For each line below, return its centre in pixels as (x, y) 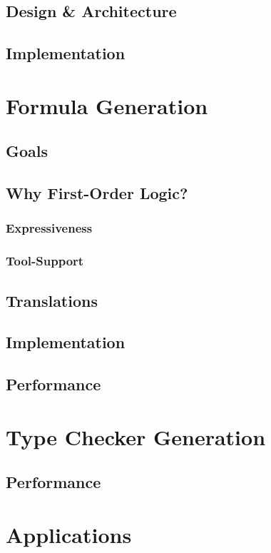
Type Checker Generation (136, 436)
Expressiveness (49, 228)
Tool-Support (45, 261)
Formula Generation (107, 105)
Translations (52, 300)
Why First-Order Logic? (97, 193)
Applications (69, 534)
